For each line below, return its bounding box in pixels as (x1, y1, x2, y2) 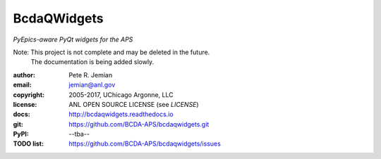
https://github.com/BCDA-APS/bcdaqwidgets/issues (68, 139, 222, 148)
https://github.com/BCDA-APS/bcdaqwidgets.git (68, 120, 210, 128)
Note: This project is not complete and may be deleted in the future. (13, 48, 210, 56)
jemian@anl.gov (68, 81, 116, 89)
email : (13, 81, 32, 89)
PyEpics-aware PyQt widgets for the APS (13, 35, 133, 44)
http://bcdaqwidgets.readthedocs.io (68, 110, 174, 119)
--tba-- (68, 130, 90, 139)
